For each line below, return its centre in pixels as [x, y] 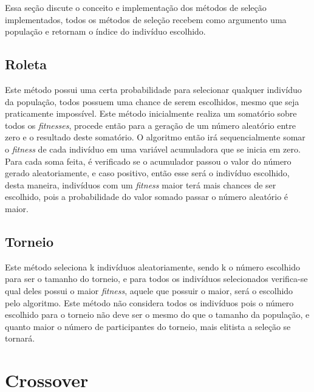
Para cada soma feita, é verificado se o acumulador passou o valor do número [148, 161]
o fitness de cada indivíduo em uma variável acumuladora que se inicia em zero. [153, 149]
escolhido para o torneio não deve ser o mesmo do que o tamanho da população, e [157, 315]
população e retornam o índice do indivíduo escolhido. [105, 31]
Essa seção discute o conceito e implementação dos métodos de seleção [136, 7]
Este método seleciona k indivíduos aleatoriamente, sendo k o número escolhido [152, 266]
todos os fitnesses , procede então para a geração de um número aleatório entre [150, 125]
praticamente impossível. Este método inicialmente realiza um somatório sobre [151, 113]
